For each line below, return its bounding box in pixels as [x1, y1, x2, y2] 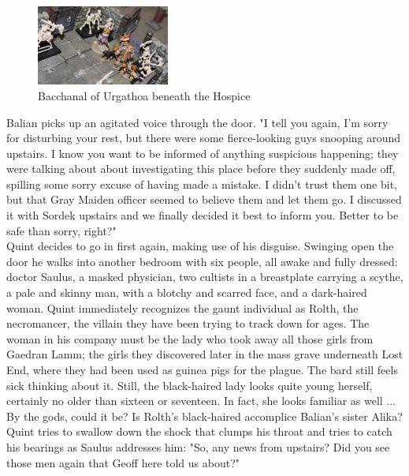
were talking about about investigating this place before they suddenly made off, [6, 160, 396, 177]
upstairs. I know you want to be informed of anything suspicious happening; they [6, 144, 399, 161]
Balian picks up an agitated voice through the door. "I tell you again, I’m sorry [6, 114, 389, 130]
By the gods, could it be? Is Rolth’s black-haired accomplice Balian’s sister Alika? [6, 407, 403, 424]
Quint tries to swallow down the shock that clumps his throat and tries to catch [6, 423, 392, 440]
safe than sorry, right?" [6, 222, 117, 238]
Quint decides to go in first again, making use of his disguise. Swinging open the [6, 238, 394, 254]
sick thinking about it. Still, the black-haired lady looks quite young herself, [6, 377, 373, 393]
